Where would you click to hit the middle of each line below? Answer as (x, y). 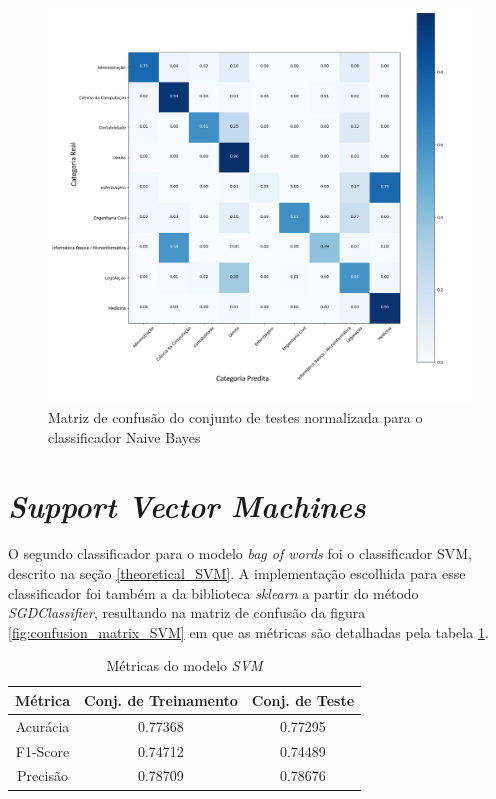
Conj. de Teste (303, 699)
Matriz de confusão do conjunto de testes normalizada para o (235, 417)
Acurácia (42, 725)
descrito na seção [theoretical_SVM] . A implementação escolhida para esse (237, 572)
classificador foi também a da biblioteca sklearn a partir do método (213, 592)
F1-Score (42, 750)
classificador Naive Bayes (124, 436)
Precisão (42, 775)
